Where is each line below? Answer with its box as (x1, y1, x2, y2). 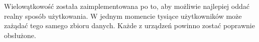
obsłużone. (4, 30, 36, 40)
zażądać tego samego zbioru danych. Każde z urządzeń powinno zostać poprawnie (4, 20, 255, 31)
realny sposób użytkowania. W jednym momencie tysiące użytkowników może (4, 10, 242, 21)
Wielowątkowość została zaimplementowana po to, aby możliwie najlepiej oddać (4, 1, 249, 11)
